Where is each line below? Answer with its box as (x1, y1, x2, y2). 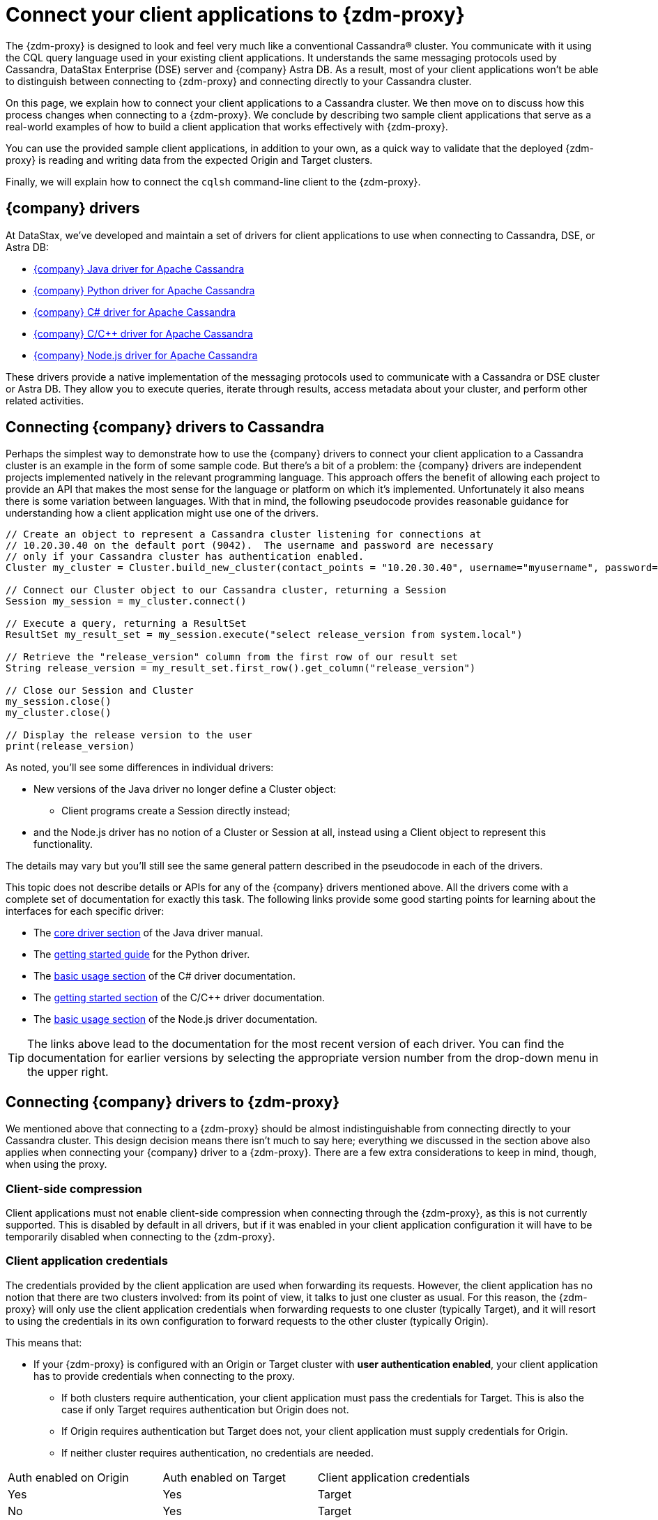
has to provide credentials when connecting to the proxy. (33, 1369, 295, 1382)
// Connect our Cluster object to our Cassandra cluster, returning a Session (6, 584, 447, 596)
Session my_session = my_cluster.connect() (6, 595, 247, 607)
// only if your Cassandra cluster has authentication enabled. (6, 551, 365, 563)
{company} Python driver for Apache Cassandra (33, 284, 255, 296)
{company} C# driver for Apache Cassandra (33, 305, 236, 318)
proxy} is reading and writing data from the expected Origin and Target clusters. (6, 153, 373, 166)
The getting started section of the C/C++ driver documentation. (33, 991, 326, 1004)
